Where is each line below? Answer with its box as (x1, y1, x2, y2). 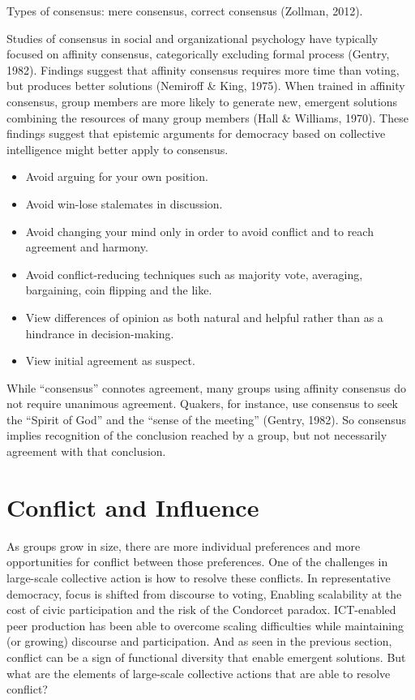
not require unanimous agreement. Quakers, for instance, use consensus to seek (6, 395, 398, 412)
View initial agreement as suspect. (25, 352, 195, 369)
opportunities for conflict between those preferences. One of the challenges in (6, 553, 388, 570)
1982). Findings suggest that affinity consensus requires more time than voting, (6, 61, 400, 78)
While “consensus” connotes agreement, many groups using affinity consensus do (6, 379, 407, 396)
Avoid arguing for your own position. (25, 168, 208, 185)
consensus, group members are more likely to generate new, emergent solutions (6, 92, 398, 110)
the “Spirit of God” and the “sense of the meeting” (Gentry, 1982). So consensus (6, 410, 406, 427)
